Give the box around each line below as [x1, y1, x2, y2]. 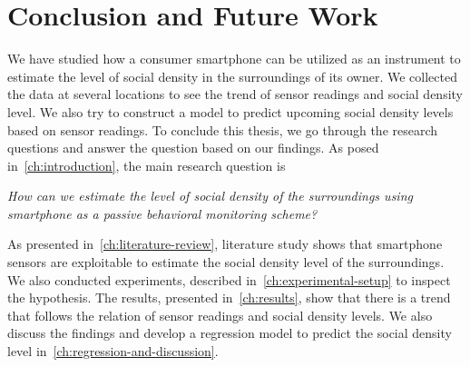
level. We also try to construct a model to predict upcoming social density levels [7, 102, 454, 121]
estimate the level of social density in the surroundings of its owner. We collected [7, 66, 457, 85]
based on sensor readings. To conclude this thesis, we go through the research [7, 120, 438, 139]
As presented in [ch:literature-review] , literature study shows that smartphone [7, 234, 443, 253]
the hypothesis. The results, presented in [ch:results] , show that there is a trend [7, 288, 451, 307]
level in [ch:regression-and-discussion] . [7, 342, 219, 361]
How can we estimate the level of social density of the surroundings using [7, 186, 413, 205]
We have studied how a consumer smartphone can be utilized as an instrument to [7, 49, 461, 68]
